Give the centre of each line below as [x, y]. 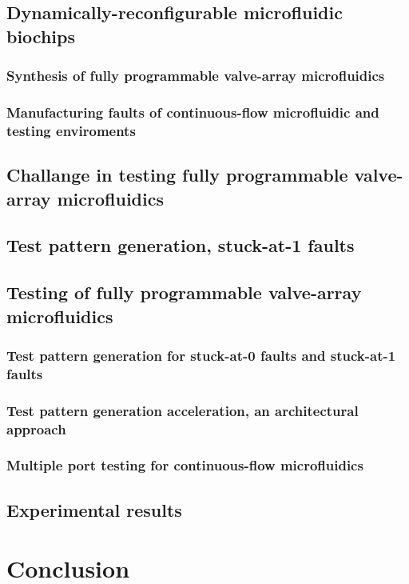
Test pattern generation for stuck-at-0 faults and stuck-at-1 [201, 355]
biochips [41, 36]
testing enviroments [71, 130]
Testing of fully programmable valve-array [184, 292]
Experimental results [94, 509]
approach [36, 428]
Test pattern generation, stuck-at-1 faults [181, 245]
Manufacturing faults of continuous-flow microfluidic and [193, 112]
